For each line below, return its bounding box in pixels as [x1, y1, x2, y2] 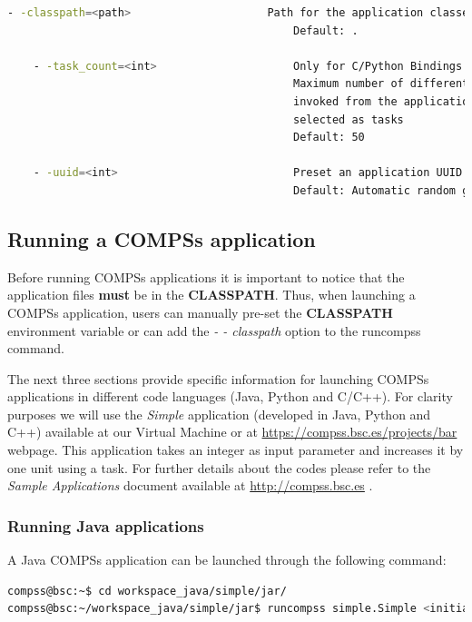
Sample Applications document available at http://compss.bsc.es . [7, 476, 373, 495]
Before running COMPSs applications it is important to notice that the [7, 267, 405, 286]
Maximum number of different [293, 77, 469, 91]
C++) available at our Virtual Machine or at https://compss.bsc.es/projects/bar [7, 422, 457, 441]
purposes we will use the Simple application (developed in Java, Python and [7, 404, 431, 423]
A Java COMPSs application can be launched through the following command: [7, 550, 447, 569]
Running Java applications [7, 514, 204, 537]
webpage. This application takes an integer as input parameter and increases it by [7, 440, 464, 459]
